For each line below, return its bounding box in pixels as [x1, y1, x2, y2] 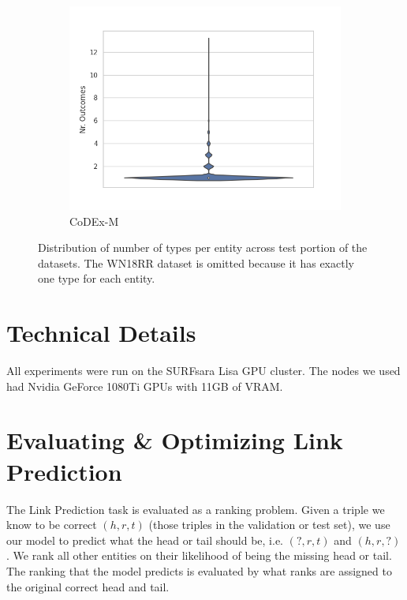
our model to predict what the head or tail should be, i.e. [6, 531, 283, 548]
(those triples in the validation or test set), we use [148, 516, 390, 533]
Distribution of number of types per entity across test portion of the [38, 239, 368, 256]
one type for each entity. [38, 270, 155, 287]
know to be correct [6, 516, 97, 533]
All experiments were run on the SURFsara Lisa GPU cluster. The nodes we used [6, 362, 401, 379]
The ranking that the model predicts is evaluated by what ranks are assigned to [6, 562, 392, 579]
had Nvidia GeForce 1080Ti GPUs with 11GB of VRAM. [6, 377, 283, 394]
